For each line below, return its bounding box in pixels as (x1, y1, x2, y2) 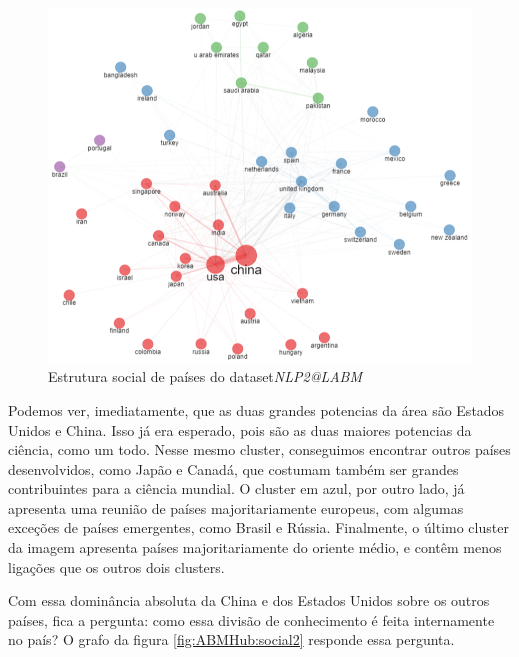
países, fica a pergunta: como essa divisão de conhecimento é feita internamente (8, 609, 495, 630)
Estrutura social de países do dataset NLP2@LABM (48, 366, 362, 387)
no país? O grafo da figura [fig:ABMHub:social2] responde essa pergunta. (8, 629, 455, 650)
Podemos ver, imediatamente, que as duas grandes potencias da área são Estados (8, 399, 505, 420)
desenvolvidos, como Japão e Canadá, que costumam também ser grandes (8, 458, 459, 479)
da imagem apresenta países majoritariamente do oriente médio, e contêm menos (8, 537, 502, 558)
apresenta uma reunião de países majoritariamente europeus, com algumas (8, 497, 464, 518)
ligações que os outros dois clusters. (8, 556, 225, 577)
